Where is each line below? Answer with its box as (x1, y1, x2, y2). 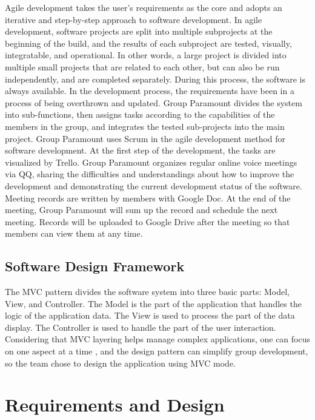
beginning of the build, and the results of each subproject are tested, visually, (5, 36, 292, 49)
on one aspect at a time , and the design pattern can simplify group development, (5, 345, 308, 357)
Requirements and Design (5, 392, 225, 417)
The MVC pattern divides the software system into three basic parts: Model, (5, 285, 290, 298)
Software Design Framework (5, 257, 185, 276)
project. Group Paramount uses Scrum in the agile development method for (5, 132, 286, 144)
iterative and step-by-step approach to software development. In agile (5, 13, 262, 25)
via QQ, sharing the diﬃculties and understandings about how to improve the (5, 168, 294, 180)
